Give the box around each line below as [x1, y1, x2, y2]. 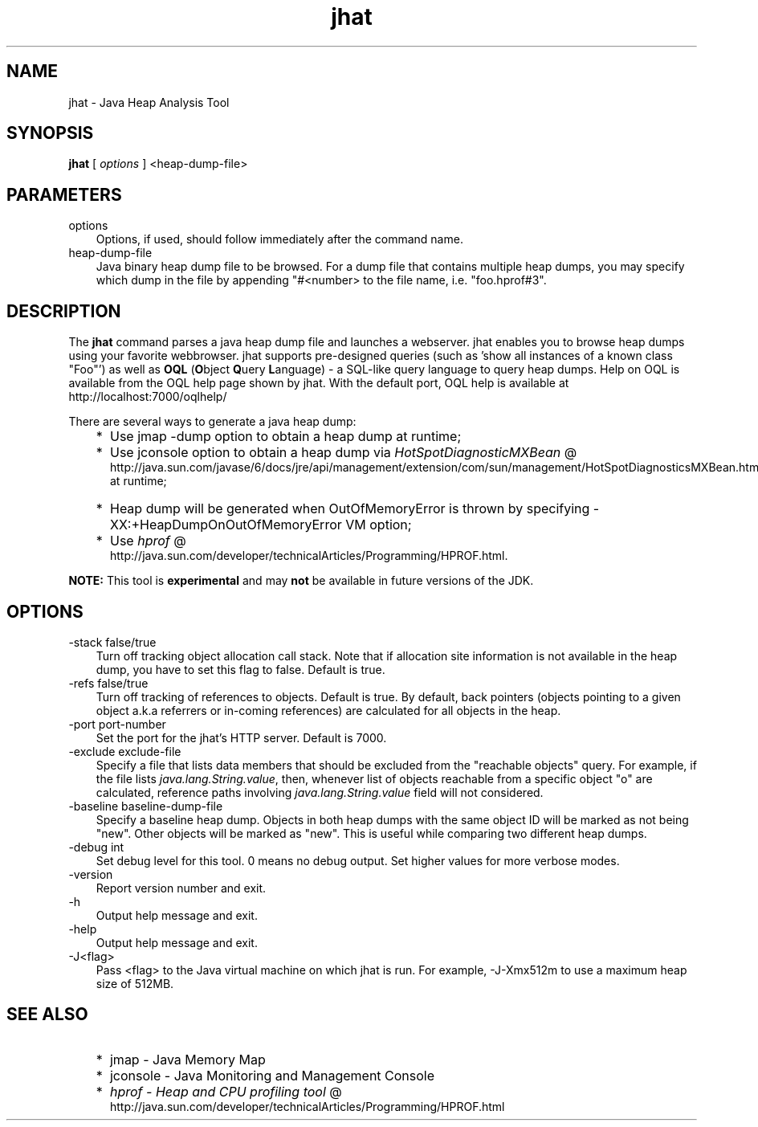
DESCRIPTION [6, 300, 121, 321]
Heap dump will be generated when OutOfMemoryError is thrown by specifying [109, 500, 590, 517]
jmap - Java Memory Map [109, 1051, 266, 1068]
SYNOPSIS [6, 123, 94, 144]
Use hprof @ [109, 533, 186, 549]
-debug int [68, 839, 124, 854]
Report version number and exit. [96, 880, 267, 895]
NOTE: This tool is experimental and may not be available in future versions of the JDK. [68, 574, 534, 588]
